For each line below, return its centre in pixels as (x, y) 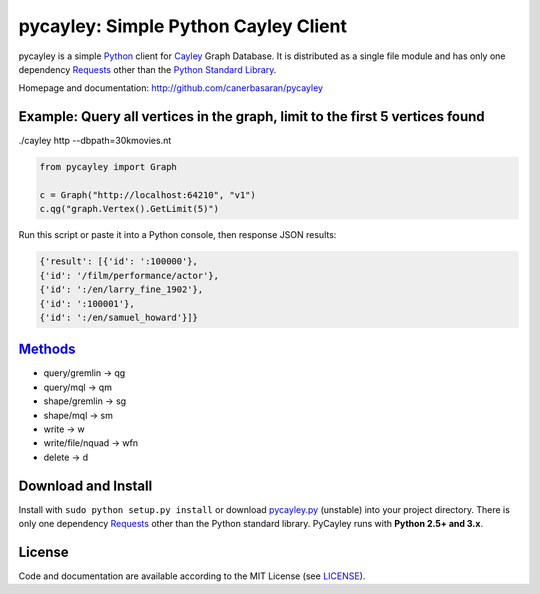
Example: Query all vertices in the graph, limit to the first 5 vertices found (251, 116)
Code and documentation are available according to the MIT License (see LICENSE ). (192, 576)
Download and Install (85, 485)
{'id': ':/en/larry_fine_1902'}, (121, 289)
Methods (47, 349)
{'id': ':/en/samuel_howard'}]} (119, 317)
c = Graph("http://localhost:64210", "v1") (148, 195)
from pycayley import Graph (108, 167)
